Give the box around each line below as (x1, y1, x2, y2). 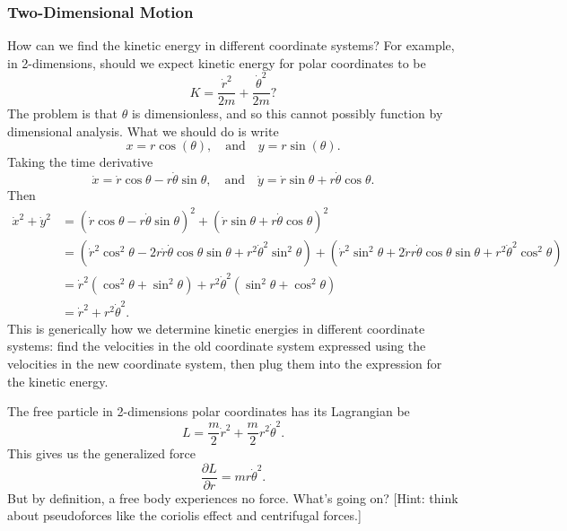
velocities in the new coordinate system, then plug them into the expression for (7, 354, 442, 373)
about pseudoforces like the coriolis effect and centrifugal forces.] (7, 506, 362, 525)
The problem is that (7, 104, 118, 123)
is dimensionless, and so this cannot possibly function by (131, 104, 443, 123)
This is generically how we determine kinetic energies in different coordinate (7, 318, 425, 337)
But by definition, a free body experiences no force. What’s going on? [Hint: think (7, 488, 458, 507)
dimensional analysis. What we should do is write (7, 121, 279, 140)
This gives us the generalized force (7, 444, 196, 463)
